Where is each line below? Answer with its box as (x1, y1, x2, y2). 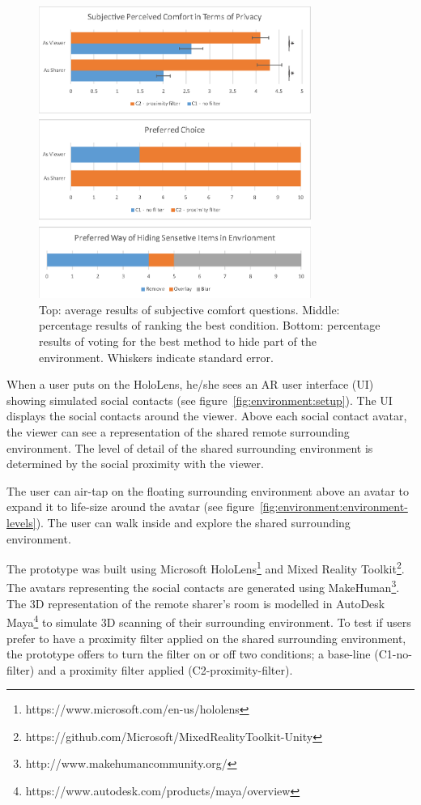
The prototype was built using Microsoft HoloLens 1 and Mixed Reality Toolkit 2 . (6, 558, 405, 577)
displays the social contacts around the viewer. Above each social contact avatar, (6, 407, 407, 424)
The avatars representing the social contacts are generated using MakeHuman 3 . (6, 577, 400, 596)
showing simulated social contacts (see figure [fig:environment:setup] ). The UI (6, 391, 393, 408)
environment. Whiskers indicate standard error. (39, 348, 274, 365)
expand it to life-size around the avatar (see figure (6, 498, 254, 515)
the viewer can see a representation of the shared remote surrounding (6, 424, 350, 441)
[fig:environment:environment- (259, 498, 408, 515)
